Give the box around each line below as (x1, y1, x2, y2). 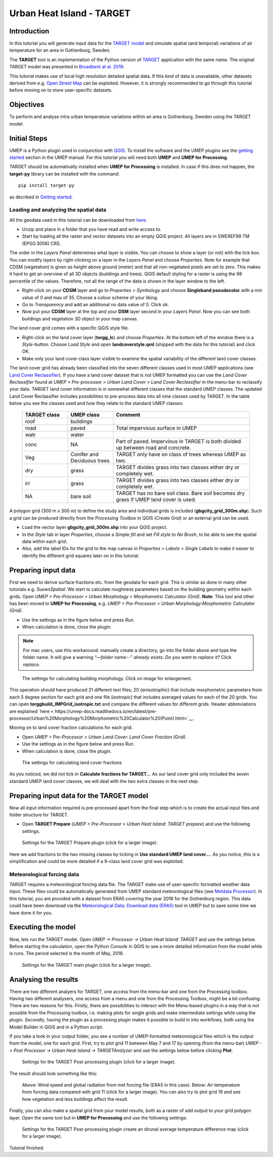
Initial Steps (9, 134, 48, 143)
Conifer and (70, 451, 99, 458)
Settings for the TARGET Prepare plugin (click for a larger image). (22, 840, 158, 846)
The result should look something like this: (9, 1070, 98, 1077)
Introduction (9, 27, 50, 35)
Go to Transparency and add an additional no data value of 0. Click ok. (22, 302, 169, 307)
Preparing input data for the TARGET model (9, 791, 149, 800)
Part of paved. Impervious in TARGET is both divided (116, 438, 241, 445)
